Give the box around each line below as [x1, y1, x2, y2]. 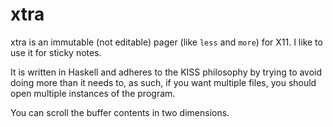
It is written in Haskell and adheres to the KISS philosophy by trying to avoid [10, 66, 323, 78]
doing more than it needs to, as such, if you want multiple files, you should [10, 76, 317, 88]
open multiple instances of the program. [10, 87, 176, 99]
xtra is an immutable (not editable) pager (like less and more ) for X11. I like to [10, 36, 323, 48]
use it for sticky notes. [10, 46, 102, 58]
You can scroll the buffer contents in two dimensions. [10, 106, 230, 118]
